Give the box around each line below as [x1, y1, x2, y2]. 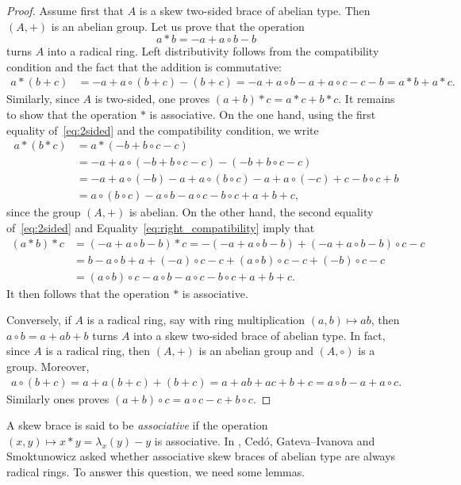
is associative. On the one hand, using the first [149, 106, 376, 122]
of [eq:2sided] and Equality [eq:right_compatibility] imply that [6, 219, 315, 235]
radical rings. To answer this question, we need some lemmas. [6, 463, 305, 479]
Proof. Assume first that [6, 2, 124, 18]
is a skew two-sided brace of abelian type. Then [139, 2, 371, 18]
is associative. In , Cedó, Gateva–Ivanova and [154, 432, 375, 449]
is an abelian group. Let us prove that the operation [51, 17, 305, 34]
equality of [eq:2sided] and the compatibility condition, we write [6, 121, 319, 138]
